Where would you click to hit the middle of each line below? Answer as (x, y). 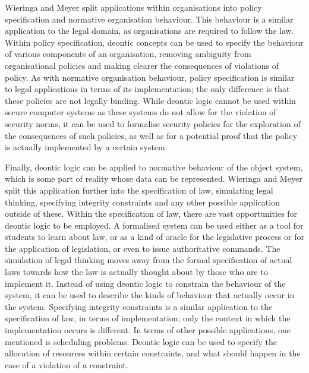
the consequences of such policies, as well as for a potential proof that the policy (151, 135)
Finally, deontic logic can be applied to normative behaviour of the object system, (154, 167)
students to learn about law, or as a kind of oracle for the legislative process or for (154, 237)
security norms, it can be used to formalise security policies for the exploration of (153, 123)
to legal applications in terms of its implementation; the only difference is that (147, 89)
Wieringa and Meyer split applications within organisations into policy (133, 7)
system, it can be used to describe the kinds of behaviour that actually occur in (150, 295)
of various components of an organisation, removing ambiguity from (128, 54)
